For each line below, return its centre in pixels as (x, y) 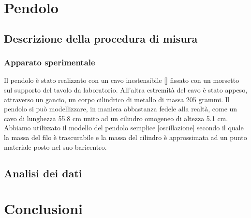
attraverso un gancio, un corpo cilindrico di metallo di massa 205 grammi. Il (117, 99)
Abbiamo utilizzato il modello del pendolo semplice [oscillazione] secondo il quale (124, 128)
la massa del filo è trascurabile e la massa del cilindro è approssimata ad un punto (125, 137)
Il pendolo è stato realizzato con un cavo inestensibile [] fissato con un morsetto (122, 80)
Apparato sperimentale (50, 62)
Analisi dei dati (43, 173)
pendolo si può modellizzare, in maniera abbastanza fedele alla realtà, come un (121, 109)
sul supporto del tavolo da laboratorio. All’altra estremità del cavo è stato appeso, (126, 89)
